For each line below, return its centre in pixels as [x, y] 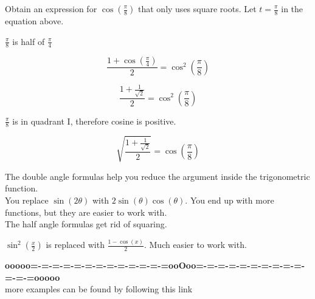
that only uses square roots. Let [197, 9]
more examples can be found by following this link [99, 289]
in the [292, 9]
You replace [27, 200]
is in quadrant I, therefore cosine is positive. [94, 121]
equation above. [34, 21]
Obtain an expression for [51, 9]
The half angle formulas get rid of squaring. [86, 224]
